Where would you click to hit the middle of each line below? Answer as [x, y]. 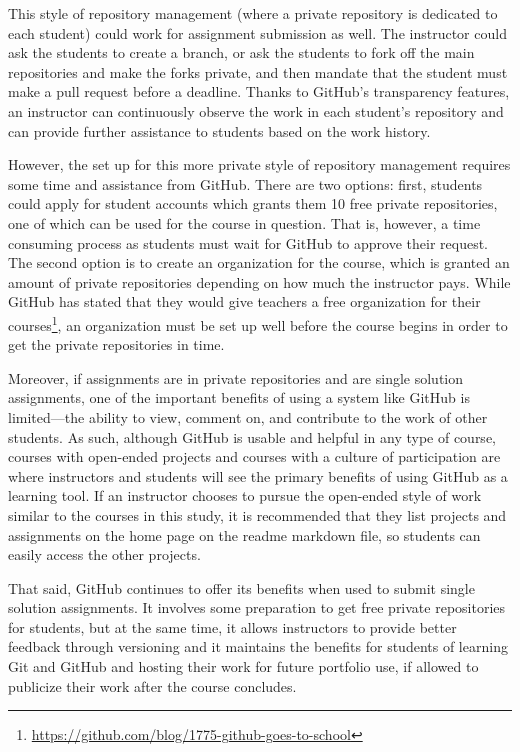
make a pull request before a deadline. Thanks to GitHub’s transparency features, [259, 91]
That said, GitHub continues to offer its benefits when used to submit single [241, 587]
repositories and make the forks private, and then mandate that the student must [258, 71]
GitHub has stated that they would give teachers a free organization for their [244, 301]
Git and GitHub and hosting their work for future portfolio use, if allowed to [243, 666]
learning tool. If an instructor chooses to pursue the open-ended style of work [245, 495]
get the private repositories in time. [116, 344]
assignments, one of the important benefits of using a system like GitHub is [239, 397]
